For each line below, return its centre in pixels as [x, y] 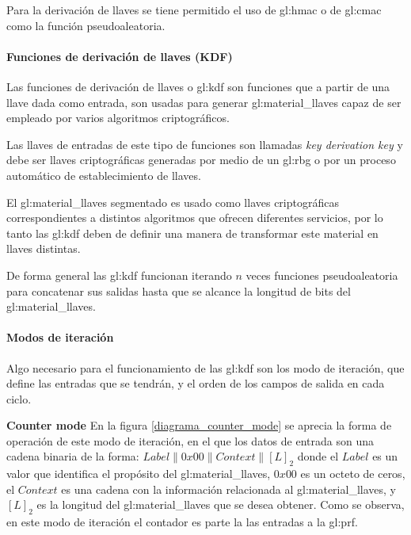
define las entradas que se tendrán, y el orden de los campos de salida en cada [196, 383]
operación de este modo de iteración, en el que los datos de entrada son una [190, 440]
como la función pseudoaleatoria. [86, 25]
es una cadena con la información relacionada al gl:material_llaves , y [228, 489]
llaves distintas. [44, 248]
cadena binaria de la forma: [73, 456]
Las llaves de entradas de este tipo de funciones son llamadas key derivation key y [205, 144]
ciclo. [19, 398]
